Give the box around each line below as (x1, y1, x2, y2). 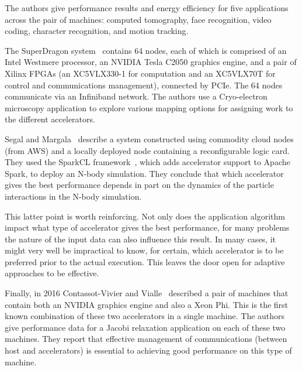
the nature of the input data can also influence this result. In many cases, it (5, 232, 276, 245)
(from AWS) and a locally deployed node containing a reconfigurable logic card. (5, 144, 290, 156)
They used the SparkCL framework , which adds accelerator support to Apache (5, 156, 290, 168)
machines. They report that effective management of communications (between (5, 333, 287, 345)
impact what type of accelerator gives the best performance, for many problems (5, 221, 290, 234)
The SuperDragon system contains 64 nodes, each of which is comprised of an (5, 44, 287, 56)
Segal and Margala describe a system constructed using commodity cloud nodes (5, 132, 294, 145)
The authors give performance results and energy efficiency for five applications (5, 2, 289, 13)
